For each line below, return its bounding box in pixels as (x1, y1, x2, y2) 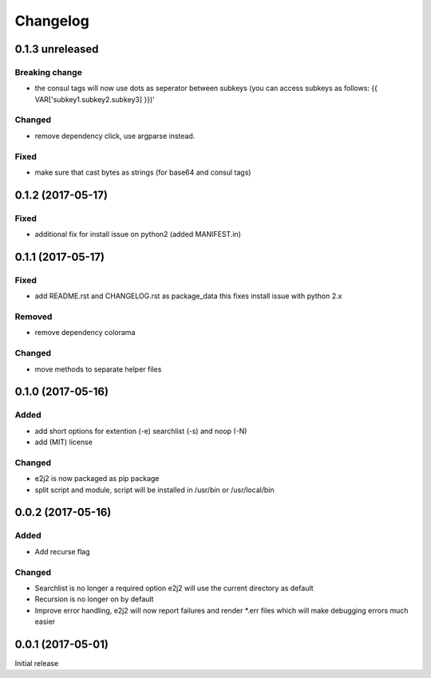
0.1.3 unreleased (14, 42, 99, 56)
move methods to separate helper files (34, 364, 162, 374)
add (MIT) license (34, 437, 93, 447)
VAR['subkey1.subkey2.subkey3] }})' (34, 94, 156, 104)
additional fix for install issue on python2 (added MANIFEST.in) (34, 230, 241, 239)
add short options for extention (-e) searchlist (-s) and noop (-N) (34, 426, 247, 436)
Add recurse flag (34, 546, 90, 556)
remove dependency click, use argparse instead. (34, 131, 196, 140)
